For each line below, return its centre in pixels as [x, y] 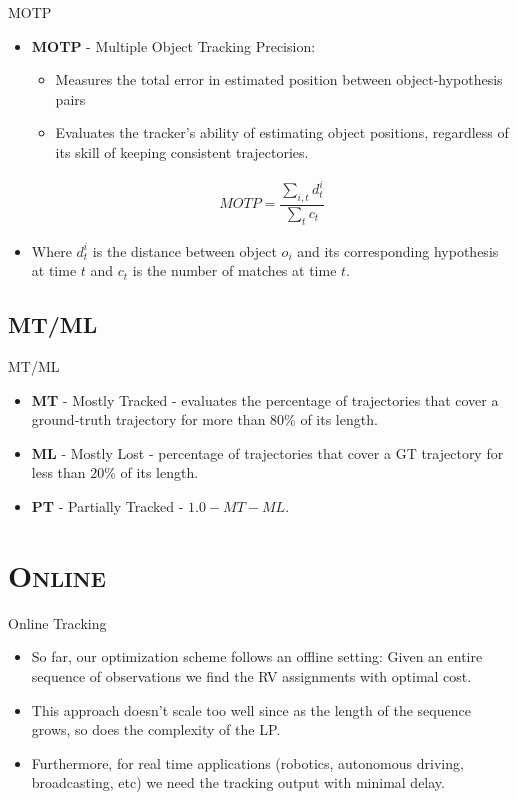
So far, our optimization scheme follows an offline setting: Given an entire [257, 656]
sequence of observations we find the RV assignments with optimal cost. [251, 675]
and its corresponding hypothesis [398, 250]
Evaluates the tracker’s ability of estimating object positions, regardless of [282, 132]
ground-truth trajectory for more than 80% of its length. [204, 419]
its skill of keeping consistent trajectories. [182, 151]
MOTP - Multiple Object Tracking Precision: [173, 45]
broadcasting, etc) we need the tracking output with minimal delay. [238, 782]
